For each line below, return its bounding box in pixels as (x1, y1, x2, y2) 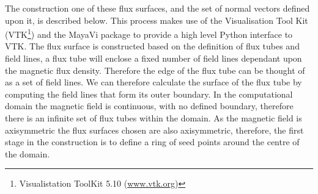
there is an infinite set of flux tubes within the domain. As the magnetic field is (5, 112, 302, 124)
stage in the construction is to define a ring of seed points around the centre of (5, 135, 300, 148)
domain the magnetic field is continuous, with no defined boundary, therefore (5, 99, 294, 112)
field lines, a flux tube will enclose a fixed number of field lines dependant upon (5, 52, 302, 65)
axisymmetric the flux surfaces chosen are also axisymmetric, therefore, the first (5, 123, 304, 136)
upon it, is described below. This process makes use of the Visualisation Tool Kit (5, 13, 308, 26)
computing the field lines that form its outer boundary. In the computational (5, 87, 293, 100)
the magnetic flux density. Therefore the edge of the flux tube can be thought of (5, 63, 305, 76)
